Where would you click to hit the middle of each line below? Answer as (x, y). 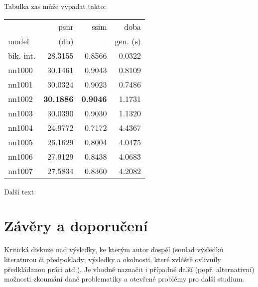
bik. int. (22, 55)
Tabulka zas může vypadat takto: (55, 6)
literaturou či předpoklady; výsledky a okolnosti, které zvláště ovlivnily (113, 259)
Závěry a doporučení (76, 226)
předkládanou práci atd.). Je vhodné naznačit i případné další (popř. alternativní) (129, 269)
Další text (19, 191)
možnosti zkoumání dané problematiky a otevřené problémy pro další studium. (124, 279)
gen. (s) (128, 41)
